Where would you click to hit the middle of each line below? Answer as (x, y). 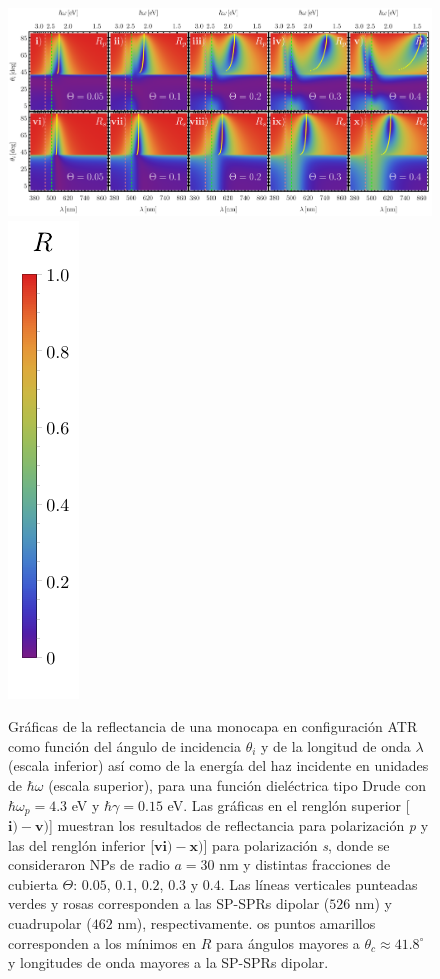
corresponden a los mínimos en (102, 942)
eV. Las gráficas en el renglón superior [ (288, 804)
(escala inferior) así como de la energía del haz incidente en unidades (218, 765)
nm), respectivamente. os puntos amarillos (246, 923)
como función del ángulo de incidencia (124, 745)
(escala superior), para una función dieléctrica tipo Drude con (237, 785)
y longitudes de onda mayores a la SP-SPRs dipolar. (168, 962)
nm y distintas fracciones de (305, 864)
